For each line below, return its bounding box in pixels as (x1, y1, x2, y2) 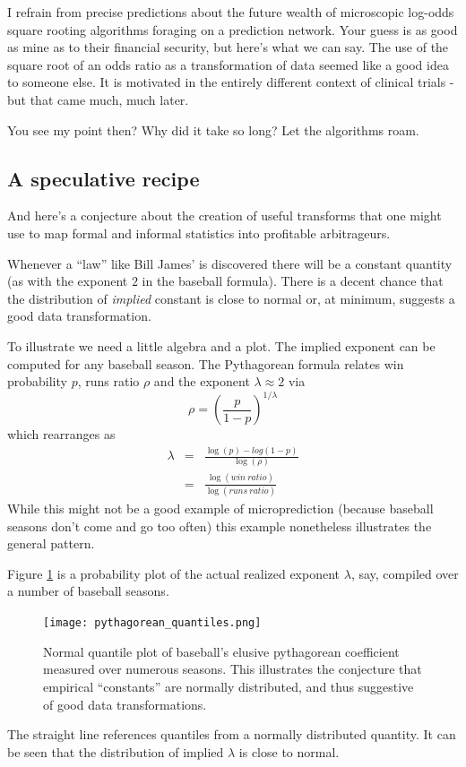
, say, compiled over (350, 564, 459, 582)
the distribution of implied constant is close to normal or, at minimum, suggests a (7, 289, 455, 307)
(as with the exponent (7, 271, 128, 290)
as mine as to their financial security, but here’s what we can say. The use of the (7, 38, 449, 56)
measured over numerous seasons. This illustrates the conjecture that (43, 659, 422, 678)
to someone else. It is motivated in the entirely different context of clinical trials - (7, 73, 454, 91)
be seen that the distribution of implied (7, 742, 224, 761)
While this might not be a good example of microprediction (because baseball (7, 499, 434, 518)
